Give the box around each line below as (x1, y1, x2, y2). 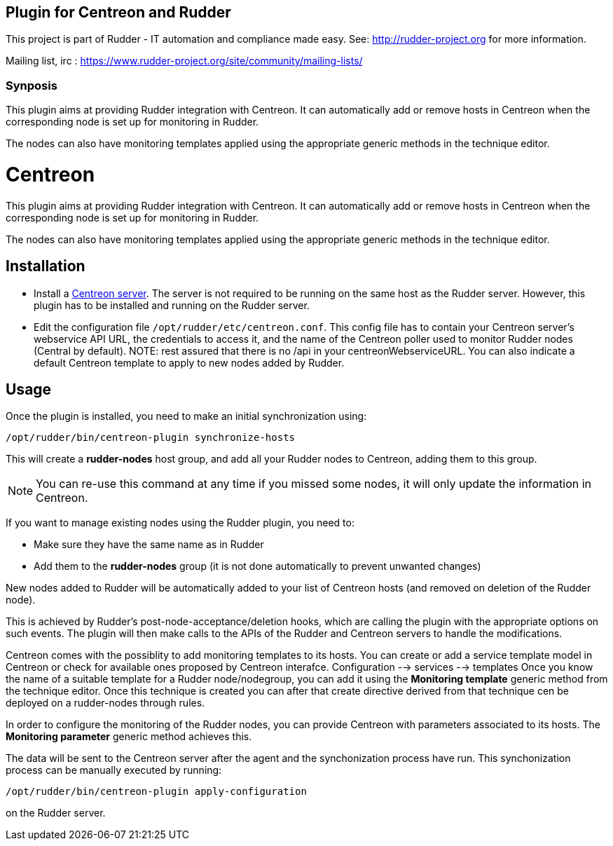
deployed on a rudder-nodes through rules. (6, 697, 205, 709)
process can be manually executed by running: (6, 764, 222, 777)
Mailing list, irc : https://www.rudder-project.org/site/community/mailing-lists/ (6, 55, 363, 67)
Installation (6, 257, 85, 275)
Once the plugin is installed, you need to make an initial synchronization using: (6, 410, 367, 423)
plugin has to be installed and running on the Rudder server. (34, 299, 310, 311)
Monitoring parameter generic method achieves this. (6, 730, 252, 743)
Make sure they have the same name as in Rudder (34, 538, 264, 551)
